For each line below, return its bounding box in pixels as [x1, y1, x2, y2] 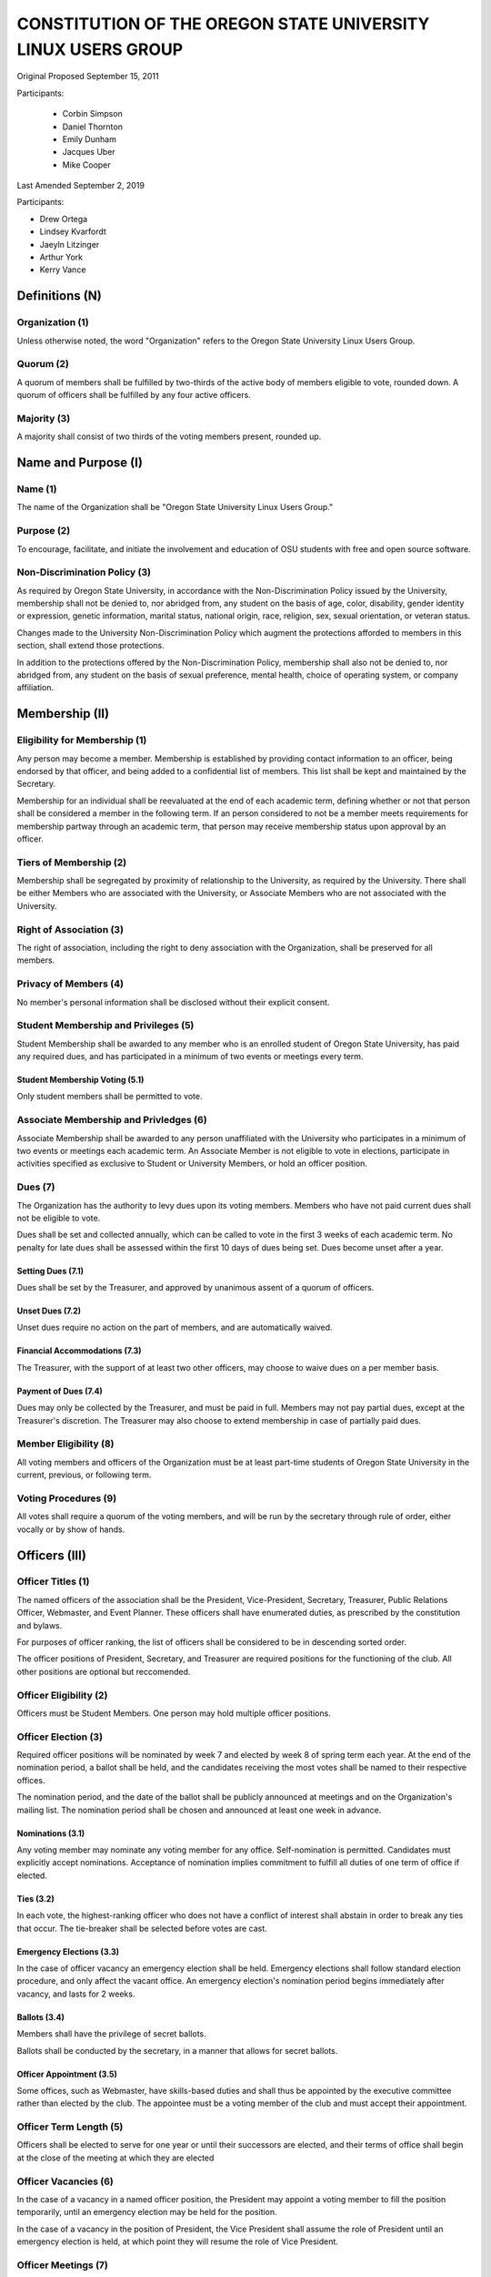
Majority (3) [16, 412, 71, 424]
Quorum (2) [16, 358, 70, 371]
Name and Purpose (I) [16, 455, 143, 471]
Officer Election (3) [16, 1731, 104, 1743]
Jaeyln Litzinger [39, 239, 100, 250]
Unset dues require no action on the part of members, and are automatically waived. [16, 1322, 333, 1333]
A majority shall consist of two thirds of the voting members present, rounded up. [16, 431, 322, 442]
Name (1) [16, 483, 57, 495]
